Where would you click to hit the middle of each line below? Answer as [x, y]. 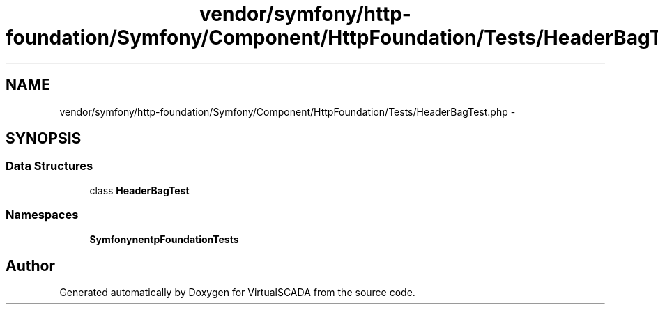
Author [30, 265]
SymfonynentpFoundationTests [164, 239]
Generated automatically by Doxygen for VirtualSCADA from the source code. [237, 293]
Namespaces [42, 215]
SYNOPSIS [44, 139]
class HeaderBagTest [139, 190]
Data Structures [49, 166]
